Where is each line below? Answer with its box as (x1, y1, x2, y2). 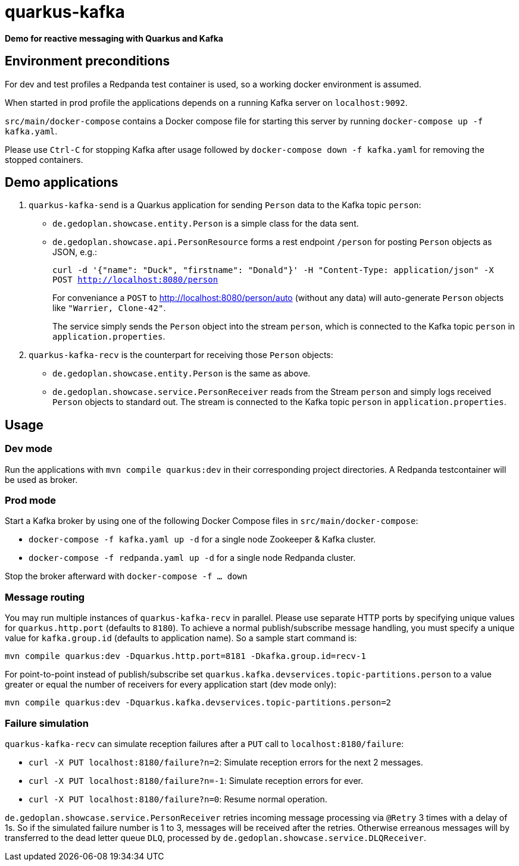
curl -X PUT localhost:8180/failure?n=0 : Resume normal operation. (29, 793, 327, 804)
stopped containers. (5, 154, 83, 165)
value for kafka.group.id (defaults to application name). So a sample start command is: (5, 633, 357, 644)
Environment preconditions (5, 54, 170, 69)
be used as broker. (5, 474, 78, 485)
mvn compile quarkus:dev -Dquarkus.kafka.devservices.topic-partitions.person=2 (5, 698, 392, 708)
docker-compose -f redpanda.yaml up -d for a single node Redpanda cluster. (29, 553, 356, 563)
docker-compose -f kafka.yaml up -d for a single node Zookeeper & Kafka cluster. (29, 534, 376, 545)
